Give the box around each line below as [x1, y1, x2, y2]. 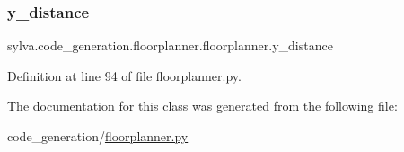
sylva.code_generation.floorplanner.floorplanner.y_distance [7, 36, 333, 55]
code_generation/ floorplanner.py [7, 127, 189, 145]
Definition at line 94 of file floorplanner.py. [7, 66, 242, 85]
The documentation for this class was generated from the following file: [7, 96, 398, 115]
